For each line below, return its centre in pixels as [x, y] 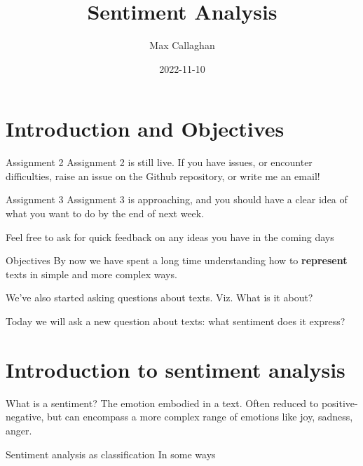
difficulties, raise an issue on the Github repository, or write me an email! [163, 176]
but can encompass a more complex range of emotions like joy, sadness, [200, 417]
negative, [25, 417]
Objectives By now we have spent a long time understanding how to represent [177, 260]
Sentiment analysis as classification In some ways [111, 454]
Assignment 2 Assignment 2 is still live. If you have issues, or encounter [159, 162]
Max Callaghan [182, 45]
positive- [340, 403]
